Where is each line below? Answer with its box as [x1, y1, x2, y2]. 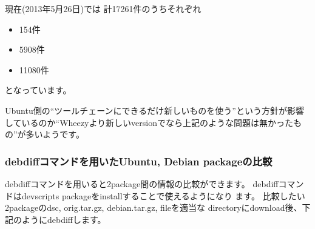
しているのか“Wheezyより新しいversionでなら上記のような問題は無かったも [5, 116, 302, 128]
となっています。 [5, 84, 72, 96]
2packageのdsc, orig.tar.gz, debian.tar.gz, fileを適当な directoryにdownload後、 [5, 201, 302, 214]
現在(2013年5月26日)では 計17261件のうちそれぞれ [5, 2, 202, 15]
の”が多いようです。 [5, 128, 84, 141]
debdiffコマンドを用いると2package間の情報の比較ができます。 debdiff [5, 177, 279, 190]
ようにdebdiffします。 [21, 213, 106, 225]
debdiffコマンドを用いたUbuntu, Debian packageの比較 [5, 153, 273, 168]
